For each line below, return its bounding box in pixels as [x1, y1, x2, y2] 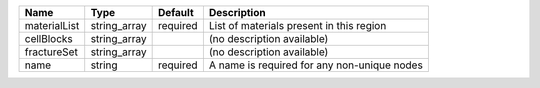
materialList [24, 19, 80, 32]
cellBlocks [24, 32, 74, 45]
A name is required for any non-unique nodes [208, 58, 424, 72]
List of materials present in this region [208, 19, 387, 32]
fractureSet [24, 45, 79, 59]
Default [157, 6, 194, 19]
